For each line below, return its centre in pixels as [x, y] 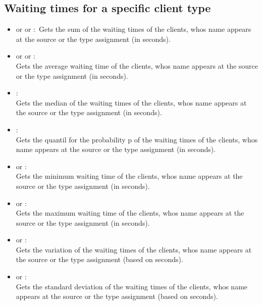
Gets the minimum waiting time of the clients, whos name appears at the [129, 176]
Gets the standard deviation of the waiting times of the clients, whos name [132, 286]
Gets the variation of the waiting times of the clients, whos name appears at [134, 249]
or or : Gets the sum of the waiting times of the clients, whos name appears [134, 29]
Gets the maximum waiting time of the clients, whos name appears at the [130, 213]
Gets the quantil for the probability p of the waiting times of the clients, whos [137, 139]
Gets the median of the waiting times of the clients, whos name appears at [131, 102]
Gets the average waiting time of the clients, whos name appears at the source [137, 65]
